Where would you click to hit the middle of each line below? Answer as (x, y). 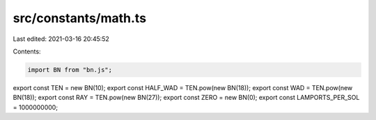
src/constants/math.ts (79, 18)
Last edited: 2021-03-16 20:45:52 (61, 39)
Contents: (27, 51)
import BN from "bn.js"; (70, 70)
